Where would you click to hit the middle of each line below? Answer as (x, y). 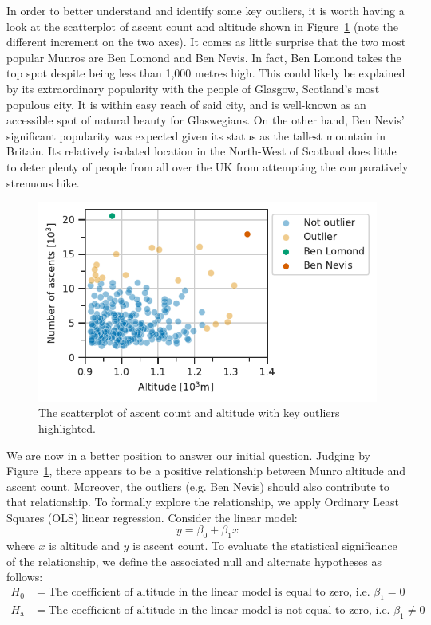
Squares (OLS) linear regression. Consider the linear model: (152, 517)
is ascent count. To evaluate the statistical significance (265, 546)
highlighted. (67, 428)
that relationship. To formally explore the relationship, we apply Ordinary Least (203, 502)
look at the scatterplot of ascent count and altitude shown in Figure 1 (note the (202, 26)
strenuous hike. (43, 182)
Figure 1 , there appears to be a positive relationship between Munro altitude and (206, 471)
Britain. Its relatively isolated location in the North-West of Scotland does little (202, 151)
